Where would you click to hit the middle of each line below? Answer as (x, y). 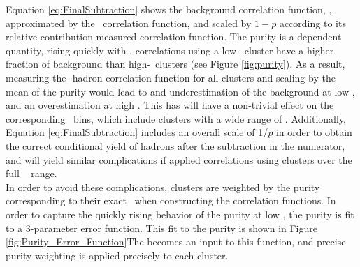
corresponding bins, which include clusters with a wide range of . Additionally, (176, 118)
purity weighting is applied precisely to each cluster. (117, 255)
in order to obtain (314, 132)
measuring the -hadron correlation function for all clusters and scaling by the (171, 77)
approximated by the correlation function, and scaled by (129, 23)
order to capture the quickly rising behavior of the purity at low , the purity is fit (180, 214)
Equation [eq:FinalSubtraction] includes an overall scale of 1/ (137, 132)
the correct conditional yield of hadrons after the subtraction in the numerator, (175, 145)
